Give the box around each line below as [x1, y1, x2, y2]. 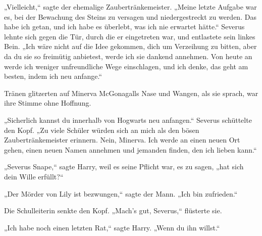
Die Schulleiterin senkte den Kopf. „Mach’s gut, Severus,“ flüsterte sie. [4, 205, 222, 216]
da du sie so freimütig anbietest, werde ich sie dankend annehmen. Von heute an [4, 51, 252, 61]
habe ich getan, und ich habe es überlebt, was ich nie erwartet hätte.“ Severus [4, 21, 245, 32]
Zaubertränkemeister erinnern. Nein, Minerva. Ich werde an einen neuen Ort [4, 134, 240, 145]
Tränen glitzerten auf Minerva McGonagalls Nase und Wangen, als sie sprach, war [4, 87, 258, 98]
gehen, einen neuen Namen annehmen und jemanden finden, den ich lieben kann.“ [4, 144, 257, 155]
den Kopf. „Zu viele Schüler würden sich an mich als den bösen [4, 124, 199, 135]
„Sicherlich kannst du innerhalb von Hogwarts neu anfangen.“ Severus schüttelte [4, 114, 252, 125]
